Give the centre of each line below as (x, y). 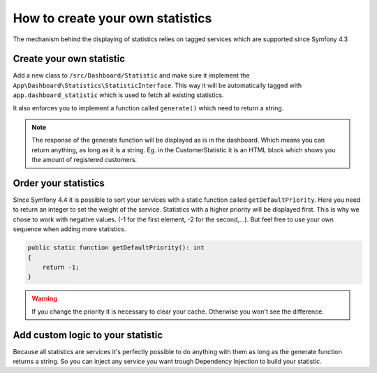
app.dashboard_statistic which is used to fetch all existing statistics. (118, 95)
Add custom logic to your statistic (88, 335)
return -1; (61, 268)
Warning (44, 299)
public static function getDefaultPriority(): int (116, 248)
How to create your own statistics (112, 18)
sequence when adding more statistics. (69, 229)
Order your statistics (59, 183)
